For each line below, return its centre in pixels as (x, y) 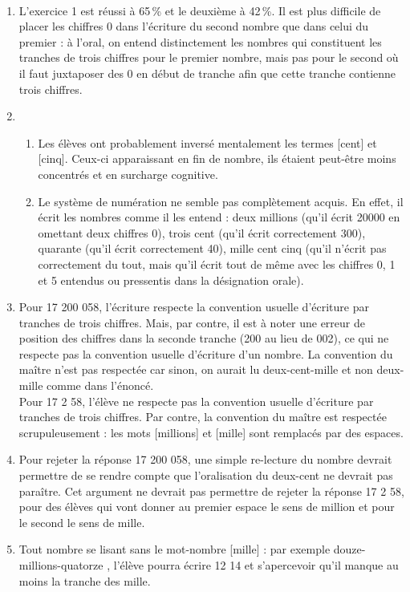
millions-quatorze (61, 565)
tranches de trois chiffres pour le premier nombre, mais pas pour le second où (209, 57)
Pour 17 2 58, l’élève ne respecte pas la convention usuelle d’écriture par (196, 401)
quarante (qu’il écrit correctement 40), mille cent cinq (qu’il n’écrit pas (212, 248)
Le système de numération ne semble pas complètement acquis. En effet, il (221, 201)
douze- (349, 549)
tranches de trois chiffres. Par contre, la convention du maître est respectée (203, 417)
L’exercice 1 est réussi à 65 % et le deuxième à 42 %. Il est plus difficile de (200, 10)
